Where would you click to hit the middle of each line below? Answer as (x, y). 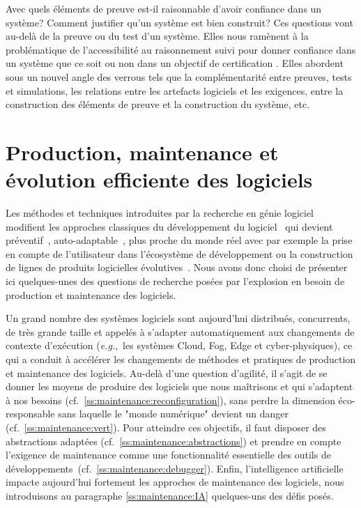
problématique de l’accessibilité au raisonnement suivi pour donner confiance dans (181, 49)
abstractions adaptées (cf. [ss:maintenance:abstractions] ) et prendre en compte (174, 441)
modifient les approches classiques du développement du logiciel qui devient (169, 226)
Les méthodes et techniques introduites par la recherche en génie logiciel (160, 213)
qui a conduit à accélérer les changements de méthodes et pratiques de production (181, 359)
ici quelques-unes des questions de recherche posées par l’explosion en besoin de (175, 281)
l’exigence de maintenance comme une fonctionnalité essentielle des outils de (168, 455)
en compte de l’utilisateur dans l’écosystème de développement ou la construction (179, 253)
